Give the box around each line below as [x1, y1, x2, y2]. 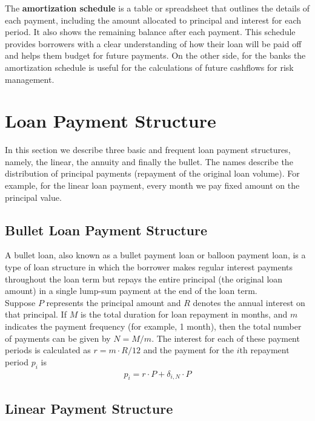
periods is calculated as [5, 344, 91, 356]
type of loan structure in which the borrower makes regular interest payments [5, 261, 293, 273]
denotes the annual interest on [193, 296, 305, 308]
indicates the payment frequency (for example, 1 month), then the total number [5, 320, 302, 333]
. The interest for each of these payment [151, 331, 300, 344]
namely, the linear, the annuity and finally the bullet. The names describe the [5, 155, 293, 168]
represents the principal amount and [46, 296, 181, 308]
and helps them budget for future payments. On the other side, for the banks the [5, 49, 306, 62]
